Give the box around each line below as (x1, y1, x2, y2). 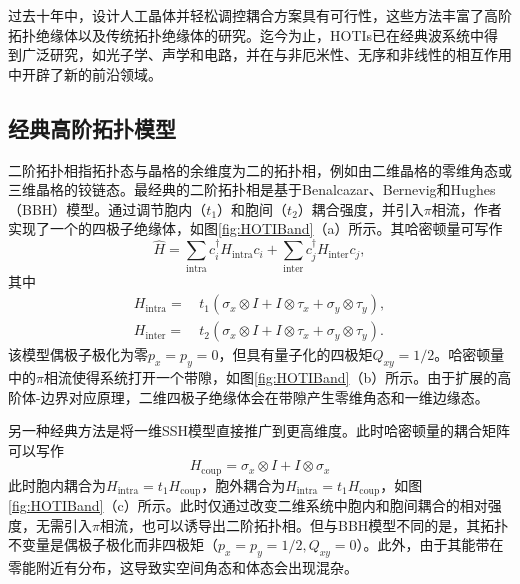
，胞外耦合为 (201, 474, 286, 495)
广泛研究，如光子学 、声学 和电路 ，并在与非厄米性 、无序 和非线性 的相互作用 (21, 44, 512, 65)
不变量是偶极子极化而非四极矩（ (8, 534, 218, 555)
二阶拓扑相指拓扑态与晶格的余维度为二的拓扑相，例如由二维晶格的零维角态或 (8, 159, 512, 180)
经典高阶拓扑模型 (8, 112, 176, 143)
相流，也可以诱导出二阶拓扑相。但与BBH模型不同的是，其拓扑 (99, 514, 509, 535)
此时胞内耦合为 (8, 474, 106, 495)
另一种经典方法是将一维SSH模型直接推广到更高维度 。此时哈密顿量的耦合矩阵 (8, 420, 511, 441)
